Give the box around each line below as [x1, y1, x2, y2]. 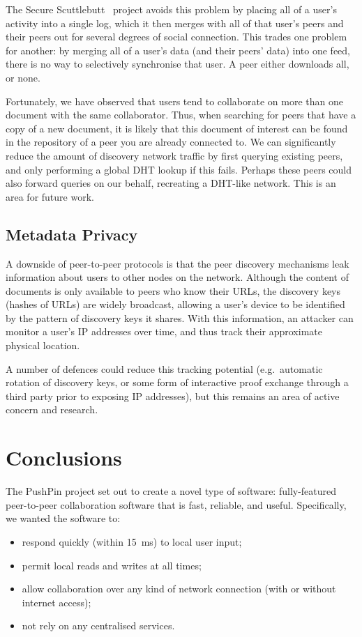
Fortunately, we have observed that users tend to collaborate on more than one [6, 93, 344, 108]
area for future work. [6, 189, 94, 204]
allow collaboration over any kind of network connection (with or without [22, 581, 336, 596]
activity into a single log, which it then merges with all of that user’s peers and [6, 15, 344, 30]
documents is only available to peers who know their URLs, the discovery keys [6, 283, 341, 298]
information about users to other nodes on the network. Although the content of [6, 270, 349, 284]
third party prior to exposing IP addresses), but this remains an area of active [6, 388, 340, 403]
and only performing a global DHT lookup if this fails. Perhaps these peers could [6, 162, 352, 176]
